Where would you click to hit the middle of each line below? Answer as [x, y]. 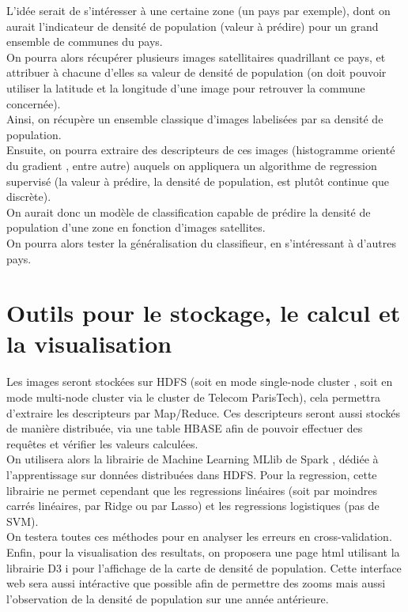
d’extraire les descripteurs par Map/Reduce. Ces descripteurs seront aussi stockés [203, 412]
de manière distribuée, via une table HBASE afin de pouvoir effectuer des [185, 428]
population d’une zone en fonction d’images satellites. [136, 227]
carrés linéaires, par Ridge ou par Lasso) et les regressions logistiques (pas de [193, 506]
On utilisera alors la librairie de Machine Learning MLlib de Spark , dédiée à [193, 459]
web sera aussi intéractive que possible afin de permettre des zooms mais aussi [196, 583]
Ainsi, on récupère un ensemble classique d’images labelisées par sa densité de [195, 119]
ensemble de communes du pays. [85, 42]
